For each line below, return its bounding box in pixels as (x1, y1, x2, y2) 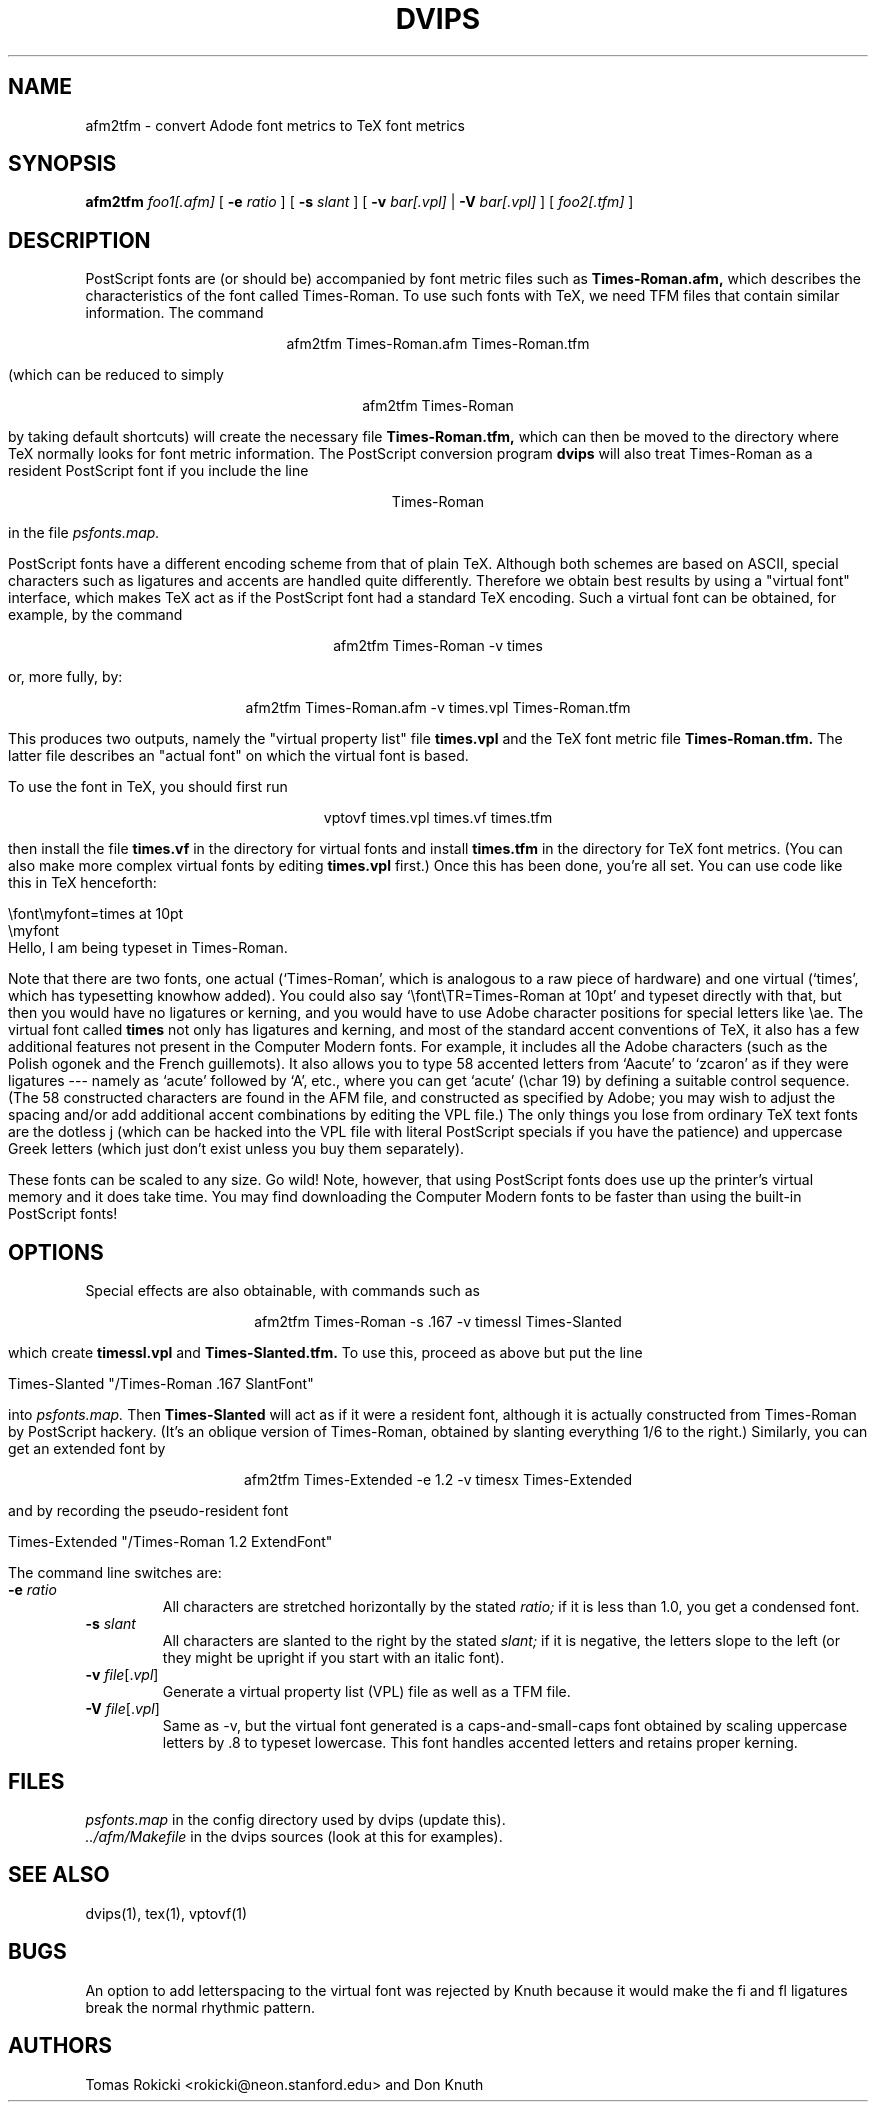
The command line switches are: (8, 1564, 222, 1582)
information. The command (85, 304, 264, 322)
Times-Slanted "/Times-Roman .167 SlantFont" (8, 1375, 314, 1393)
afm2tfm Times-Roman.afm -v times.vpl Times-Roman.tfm (245, 699, 631, 717)
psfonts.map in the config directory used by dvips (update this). (85, 1810, 506, 1828)
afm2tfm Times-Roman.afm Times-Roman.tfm (286, 335, 590, 353)
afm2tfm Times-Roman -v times (333, 637, 543, 655)
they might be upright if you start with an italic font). (162, 1649, 505, 1667)
